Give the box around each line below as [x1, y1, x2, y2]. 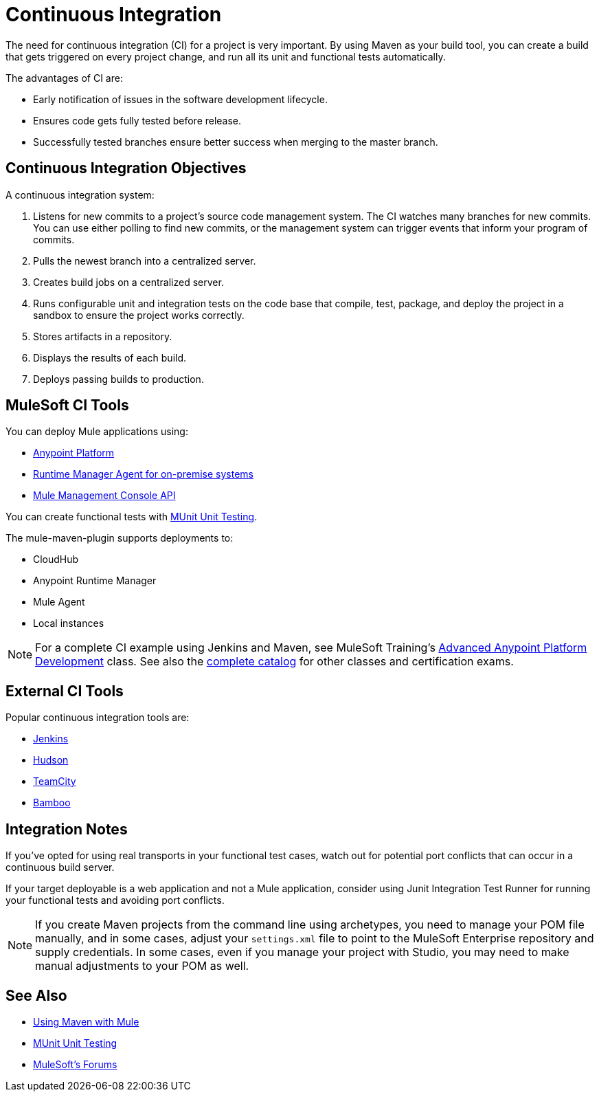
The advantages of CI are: [5, 71, 123, 84]
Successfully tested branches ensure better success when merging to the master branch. [33, 135, 438, 148]
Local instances [33, 617, 104, 630]
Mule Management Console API [33, 489, 176, 502]
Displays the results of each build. [33, 351, 187, 364]
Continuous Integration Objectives [5, 159, 247, 177]
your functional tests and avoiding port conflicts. [5, 894, 225, 907]
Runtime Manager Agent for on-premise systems [33, 468, 253, 480]
